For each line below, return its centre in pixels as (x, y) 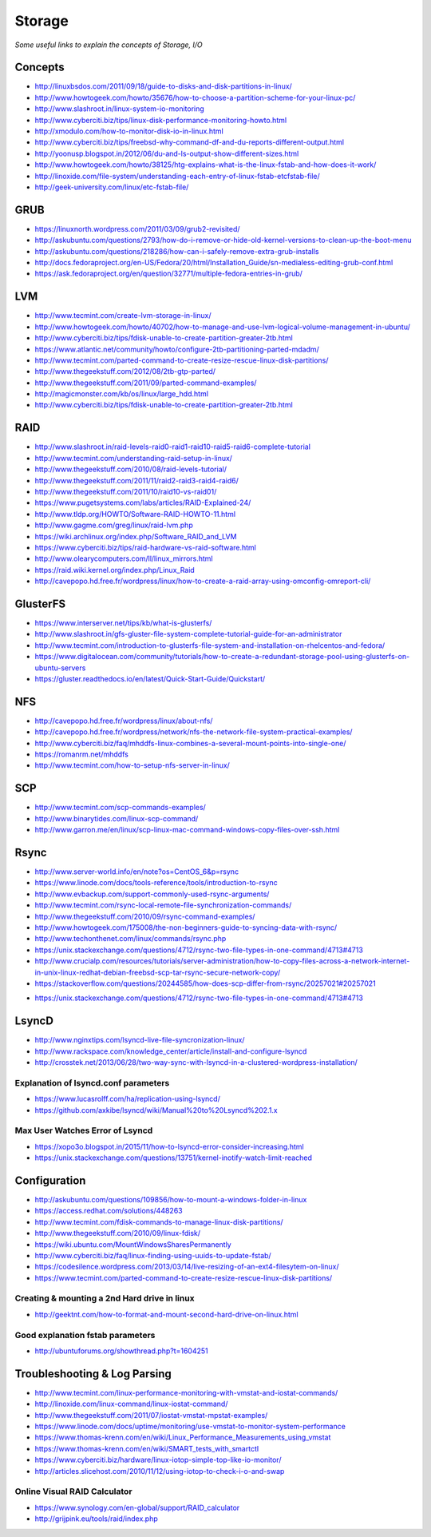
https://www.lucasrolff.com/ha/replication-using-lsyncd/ (128, 1099)
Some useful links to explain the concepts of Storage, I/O (109, 45)
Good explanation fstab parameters (85, 1335)
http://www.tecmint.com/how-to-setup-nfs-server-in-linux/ (132, 765)
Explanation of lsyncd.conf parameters (92, 1082)
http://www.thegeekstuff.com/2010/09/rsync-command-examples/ (145, 916)
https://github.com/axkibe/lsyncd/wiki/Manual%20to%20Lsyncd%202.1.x (156, 1110)
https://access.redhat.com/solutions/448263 (109, 1211)
